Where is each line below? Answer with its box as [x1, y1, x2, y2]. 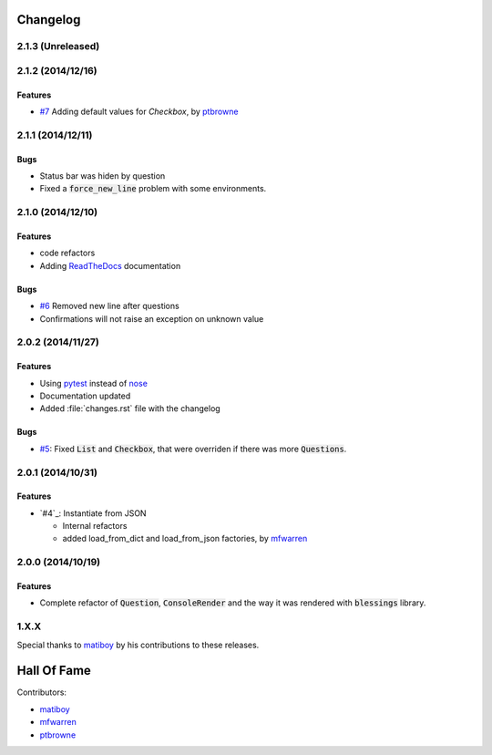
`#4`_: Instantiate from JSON [39, 507, 147, 519]
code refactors [39, 247, 96, 259]
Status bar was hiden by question [39, 171, 166, 181]
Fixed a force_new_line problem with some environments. [39, 183, 267, 194]
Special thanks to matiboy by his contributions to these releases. [16, 639, 260, 650]
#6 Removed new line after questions [39, 301, 179, 312]
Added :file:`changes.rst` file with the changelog [39, 403, 220, 414]
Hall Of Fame [16, 663, 91, 678]
